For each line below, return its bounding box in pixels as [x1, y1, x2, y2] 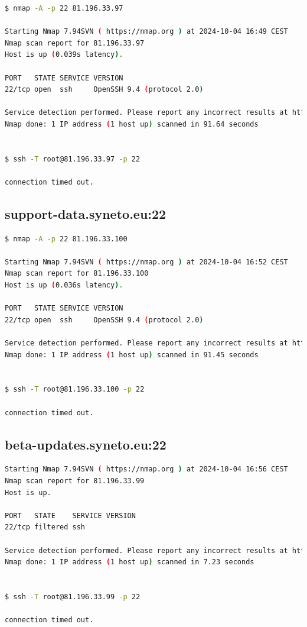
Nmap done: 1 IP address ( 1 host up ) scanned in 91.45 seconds [5, 350, 259, 359]
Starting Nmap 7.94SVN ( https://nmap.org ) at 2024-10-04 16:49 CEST [5, 27, 288, 36]
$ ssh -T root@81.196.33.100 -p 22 [5, 385, 145, 394]
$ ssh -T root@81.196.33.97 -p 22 [5, 154, 141, 163]
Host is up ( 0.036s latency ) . [5, 281, 123, 290]
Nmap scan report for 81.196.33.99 [5, 477, 145, 485]
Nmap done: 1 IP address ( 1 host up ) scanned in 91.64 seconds [5, 119, 259, 128]
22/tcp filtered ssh [5, 523, 86, 532]
